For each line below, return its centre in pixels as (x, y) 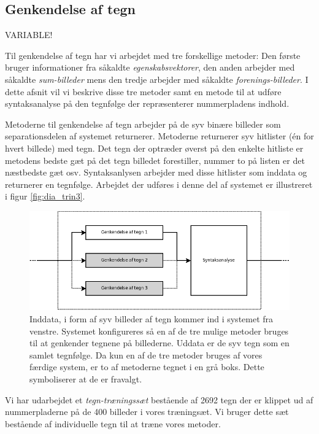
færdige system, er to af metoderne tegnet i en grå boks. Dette (147, 367)
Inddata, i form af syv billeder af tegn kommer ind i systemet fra (152, 319)
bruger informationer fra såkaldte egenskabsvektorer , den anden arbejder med (150, 67)
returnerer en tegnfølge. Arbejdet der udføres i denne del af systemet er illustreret (159, 184)
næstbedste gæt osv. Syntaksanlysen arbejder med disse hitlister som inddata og (156, 172)
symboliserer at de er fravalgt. (86, 378)
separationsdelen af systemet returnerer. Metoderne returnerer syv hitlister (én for (159, 136)
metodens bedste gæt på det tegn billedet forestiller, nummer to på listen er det (155, 160)
